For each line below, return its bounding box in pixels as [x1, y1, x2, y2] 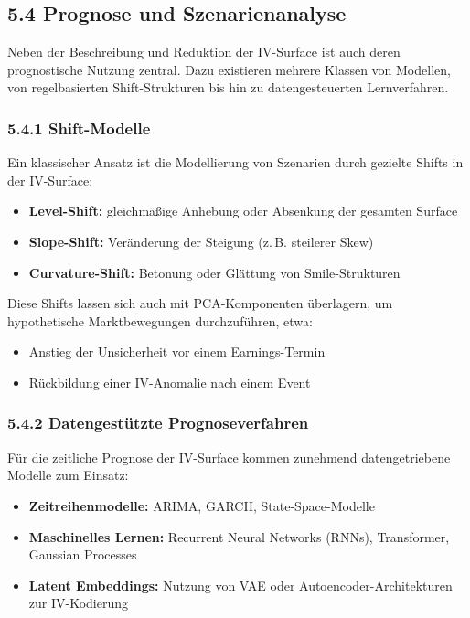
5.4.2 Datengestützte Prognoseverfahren [7, 411, 309, 434]
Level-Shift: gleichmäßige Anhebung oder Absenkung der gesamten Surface [28, 201, 458, 220]
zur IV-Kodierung [28, 593, 129, 613]
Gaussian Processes [28, 545, 137, 564]
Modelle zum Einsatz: [7, 465, 129, 485]
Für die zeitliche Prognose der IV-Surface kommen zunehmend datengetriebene [7, 447, 451, 466]
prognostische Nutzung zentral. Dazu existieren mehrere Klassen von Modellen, [7, 59, 451, 79]
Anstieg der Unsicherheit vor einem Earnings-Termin [28, 342, 326, 361]
